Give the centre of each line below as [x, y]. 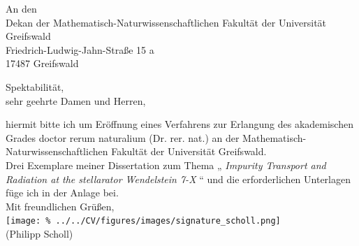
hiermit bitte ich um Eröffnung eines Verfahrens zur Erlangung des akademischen [179, 124]
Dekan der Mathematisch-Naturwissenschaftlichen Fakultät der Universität [166, 22]
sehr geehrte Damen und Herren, [76, 100]
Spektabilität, [35, 86]
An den [21, 8]
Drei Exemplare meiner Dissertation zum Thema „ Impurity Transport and [166, 165]
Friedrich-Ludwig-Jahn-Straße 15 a [80, 49]
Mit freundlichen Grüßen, [60, 206]
